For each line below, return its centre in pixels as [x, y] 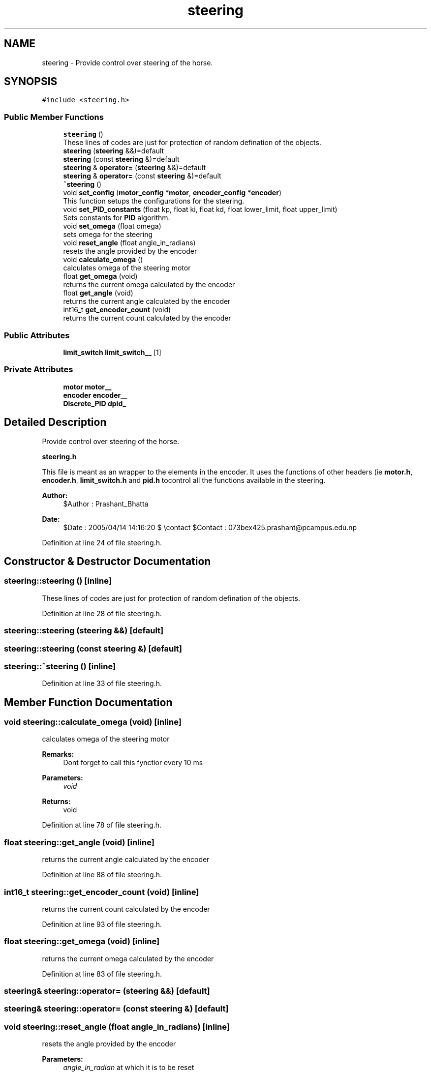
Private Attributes [39, 370]
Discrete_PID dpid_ [95, 403]
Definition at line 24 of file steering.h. [102, 542]
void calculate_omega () [103, 260]
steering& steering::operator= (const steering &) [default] [116, 1009]
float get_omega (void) [100, 276]
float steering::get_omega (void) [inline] [82, 941]
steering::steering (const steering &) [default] [93, 648]
